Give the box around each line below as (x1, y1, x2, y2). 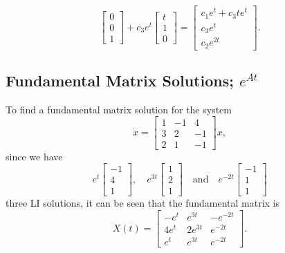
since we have (6, 149, 63, 163)
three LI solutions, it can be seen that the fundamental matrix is (6, 196, 280, 210)
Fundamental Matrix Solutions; (6, 70, 234, 91)
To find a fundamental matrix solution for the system (6, 102, 232, 116)
